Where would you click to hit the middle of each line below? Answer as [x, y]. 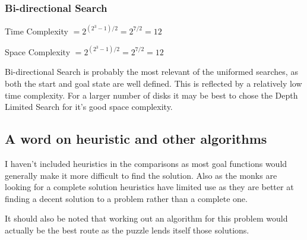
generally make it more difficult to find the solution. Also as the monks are [141, 175]
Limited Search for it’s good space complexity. [89, 107]
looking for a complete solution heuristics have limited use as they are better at [149, 187]
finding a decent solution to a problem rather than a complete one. [126, 198]
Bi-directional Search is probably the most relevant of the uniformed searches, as [151, 72]
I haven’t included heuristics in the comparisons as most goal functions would [146, 163]
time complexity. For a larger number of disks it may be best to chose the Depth [151, 95]
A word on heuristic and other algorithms [136, 139]
